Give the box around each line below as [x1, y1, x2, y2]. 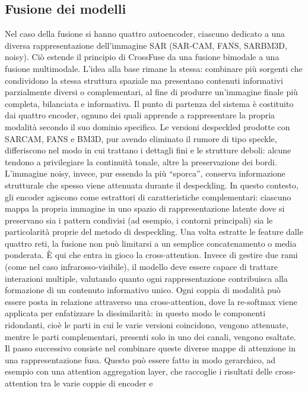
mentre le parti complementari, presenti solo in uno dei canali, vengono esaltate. [5, 330, 296, 342]
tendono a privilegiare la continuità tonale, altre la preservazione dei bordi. [5, 155, 277, 168]
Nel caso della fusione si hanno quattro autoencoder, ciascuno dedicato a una [5, 27, 285, 40]
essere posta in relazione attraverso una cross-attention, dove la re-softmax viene [5, 295, 297, 307]
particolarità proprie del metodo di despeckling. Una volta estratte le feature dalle [5, 225, 303, 238]
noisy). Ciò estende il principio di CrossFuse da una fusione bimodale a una [5, 51, 280, 63]
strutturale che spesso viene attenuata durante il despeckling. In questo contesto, [5, 178, 299, 191]
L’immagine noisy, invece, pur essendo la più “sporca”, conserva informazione [5, 167, 285, 180]
